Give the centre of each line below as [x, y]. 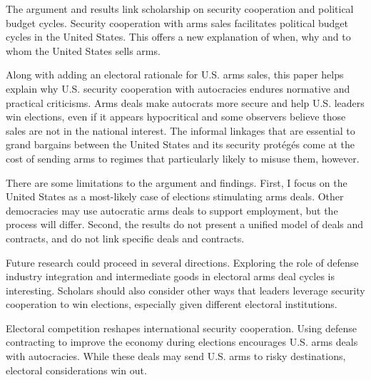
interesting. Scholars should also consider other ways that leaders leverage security [185, 290]
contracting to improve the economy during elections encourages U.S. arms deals [182, 342]
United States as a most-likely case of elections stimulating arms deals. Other [175, 196]
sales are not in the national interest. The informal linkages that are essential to [181, 130]
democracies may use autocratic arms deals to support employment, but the [172, 210]
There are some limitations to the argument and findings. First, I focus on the [177, 182]
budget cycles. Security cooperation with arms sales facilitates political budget [177, 22]
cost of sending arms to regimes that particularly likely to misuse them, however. [183, 158]
